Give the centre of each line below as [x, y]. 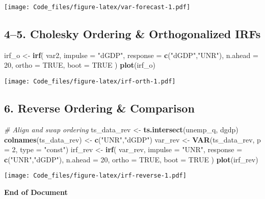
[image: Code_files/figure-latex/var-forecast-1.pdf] [97, 7]
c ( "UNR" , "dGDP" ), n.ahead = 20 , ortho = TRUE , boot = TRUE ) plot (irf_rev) [131, 159]
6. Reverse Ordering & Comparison [99, 108]
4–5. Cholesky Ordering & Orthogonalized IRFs [132, 34]
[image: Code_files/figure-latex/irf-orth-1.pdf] [90, 82]
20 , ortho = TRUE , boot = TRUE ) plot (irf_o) [80, 65]
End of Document [36, 192]
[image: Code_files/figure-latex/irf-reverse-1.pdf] [95, 176]
